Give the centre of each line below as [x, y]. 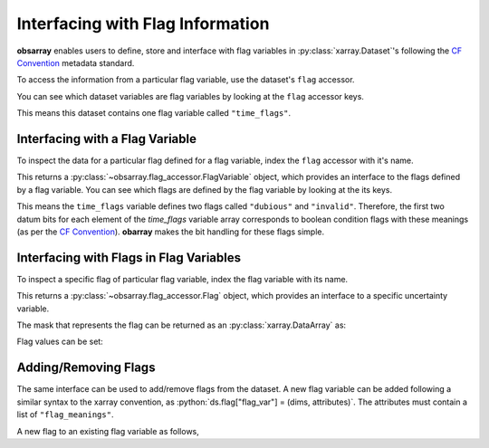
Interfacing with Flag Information [143, 24]
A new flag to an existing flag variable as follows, [108, 431]
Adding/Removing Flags [86, 368]
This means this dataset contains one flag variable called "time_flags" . [154, 113]
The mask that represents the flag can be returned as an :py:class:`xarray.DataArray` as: [182, 325]
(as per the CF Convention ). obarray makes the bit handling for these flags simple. [171, 232]
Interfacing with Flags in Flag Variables [129, 257]
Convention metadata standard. [76, 62]
